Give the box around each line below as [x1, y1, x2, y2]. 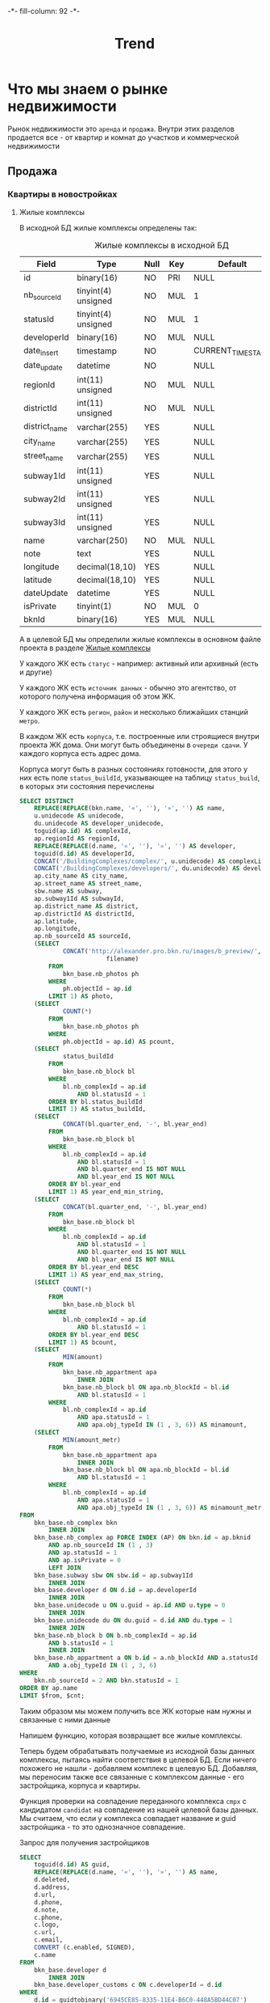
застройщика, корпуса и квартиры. [19, 1781, 141, 1790]
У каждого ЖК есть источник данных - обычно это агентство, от [19, 682, 237, 692]
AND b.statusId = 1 [48, 1639, 114, 1647]
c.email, [34, 1936, 64, 1944]
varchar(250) [77, 535, 128, 546]
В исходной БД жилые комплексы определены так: [19, 222, 197, 232]
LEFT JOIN [48, 1563, 81, 1572]
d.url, [34, 1891, 56, 1899]
